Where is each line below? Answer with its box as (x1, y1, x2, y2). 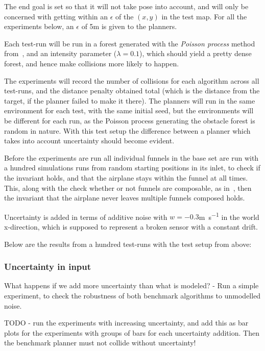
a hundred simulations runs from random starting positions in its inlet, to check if (4, 162, 260, 173)
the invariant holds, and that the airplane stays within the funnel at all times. (4, 172, 248, 183)
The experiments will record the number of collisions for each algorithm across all (4, 75, 259, 86)
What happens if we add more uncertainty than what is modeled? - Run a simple (4, 280, 259, 291)
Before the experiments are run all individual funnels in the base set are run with (4, 152, 259, 163)
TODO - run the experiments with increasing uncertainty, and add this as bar (4, 317, 249, 328)
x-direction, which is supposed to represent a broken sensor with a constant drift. (4, 221, 258, 232)
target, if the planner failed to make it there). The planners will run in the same (4, 95, 255, 106)
